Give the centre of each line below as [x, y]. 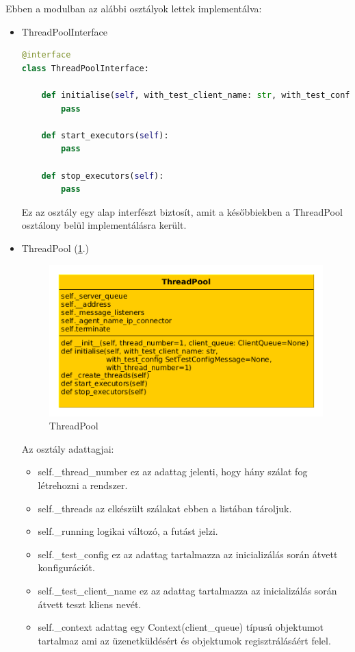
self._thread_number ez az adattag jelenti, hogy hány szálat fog [173, 472]
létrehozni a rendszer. [83, 485]
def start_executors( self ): [105, 135]
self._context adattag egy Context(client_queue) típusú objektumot [181, 627]
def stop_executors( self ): [103, 176]
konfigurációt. [66, 567]
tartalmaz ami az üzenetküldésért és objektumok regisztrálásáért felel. [184, 640]
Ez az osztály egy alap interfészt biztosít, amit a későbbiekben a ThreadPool [182, 211]
